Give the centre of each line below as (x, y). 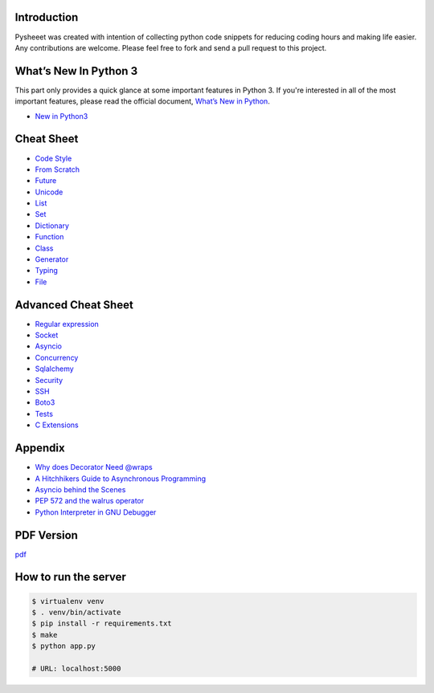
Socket (47, 335)
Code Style (53, 158)
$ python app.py (64, 646)
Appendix (40, 448)
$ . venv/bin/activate (76, 612)
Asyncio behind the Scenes (80, 489)
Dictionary (52, 226)
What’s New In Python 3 (76, 71)
